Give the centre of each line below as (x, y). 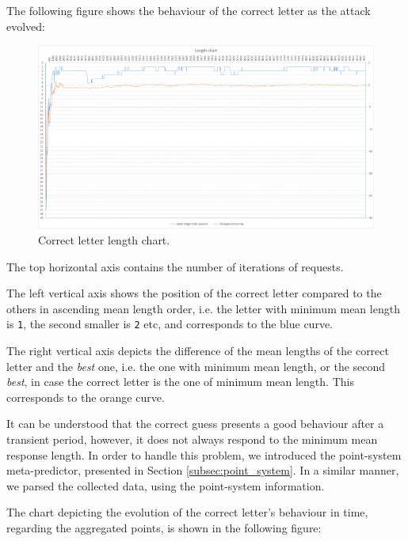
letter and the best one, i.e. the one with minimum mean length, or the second (196, 366)
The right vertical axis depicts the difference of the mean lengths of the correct (198, 351)
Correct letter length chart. (104, 240)
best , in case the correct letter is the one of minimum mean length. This (180, 382)
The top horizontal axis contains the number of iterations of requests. (175, 266)
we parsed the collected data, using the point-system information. (166, 485)
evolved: (26, 26)
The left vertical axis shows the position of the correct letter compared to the (194, 293)
